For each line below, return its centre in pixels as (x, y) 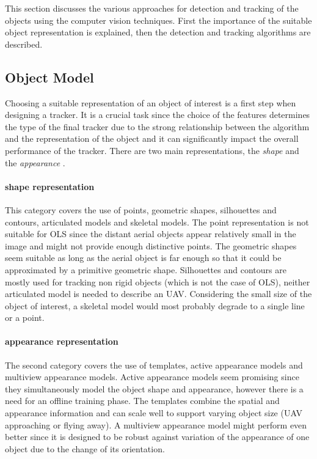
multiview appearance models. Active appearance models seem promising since (152, 377)
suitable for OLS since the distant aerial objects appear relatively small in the (151, 234)
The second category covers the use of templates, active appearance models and (154, 365)
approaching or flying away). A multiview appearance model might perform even (156, 424)
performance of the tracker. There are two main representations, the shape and (152, 150)
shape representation (50, 186)
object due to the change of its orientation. (85, 448)
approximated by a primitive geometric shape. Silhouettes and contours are (146, 269)
